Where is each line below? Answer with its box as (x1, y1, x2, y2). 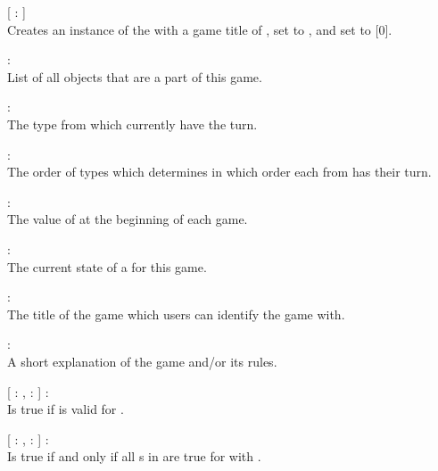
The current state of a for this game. (7, 257, 207, 276)
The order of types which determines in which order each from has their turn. (7, 162, 432, 181)
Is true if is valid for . (7, 400, 124, 418)
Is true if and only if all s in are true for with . (7, 447, 261, 466)
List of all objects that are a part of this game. (7, 67, 262, 86)
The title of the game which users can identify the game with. (7, 304, 345, 323)
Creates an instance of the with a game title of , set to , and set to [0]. (7, 20, 393, 38)
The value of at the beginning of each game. (7, 210, 248, 228)
